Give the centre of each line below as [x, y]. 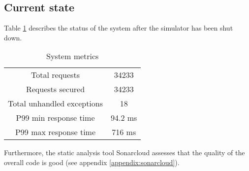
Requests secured [55, 89]
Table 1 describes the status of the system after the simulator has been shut [119, 28]
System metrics [73, 56]
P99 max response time [55, 132]
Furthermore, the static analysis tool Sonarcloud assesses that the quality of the [124, 153]
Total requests [55, 75]
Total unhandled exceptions [56, 103]
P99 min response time [55, 118]
